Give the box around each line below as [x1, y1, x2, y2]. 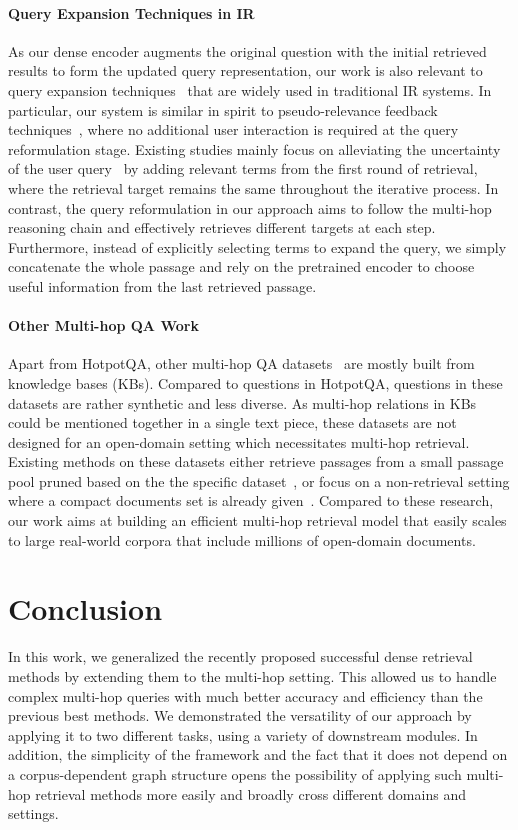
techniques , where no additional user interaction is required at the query [8, 119, 459, 140]
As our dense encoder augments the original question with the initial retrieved [8, 40, 487, 61]
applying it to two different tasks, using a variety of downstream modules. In [8, 724, 478, 745]
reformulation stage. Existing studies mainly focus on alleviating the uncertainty [8, 138, 501, 159]
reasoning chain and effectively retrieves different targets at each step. [8, 217, 436, 238]
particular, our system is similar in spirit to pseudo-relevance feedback [8, 99, 438, 120]
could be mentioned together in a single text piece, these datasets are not [8, 412, 457, 433]
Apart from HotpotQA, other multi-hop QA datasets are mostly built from [8, 353, 475, 374]
